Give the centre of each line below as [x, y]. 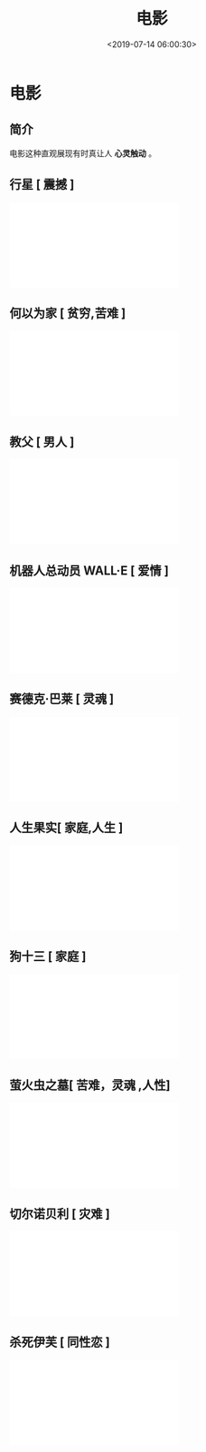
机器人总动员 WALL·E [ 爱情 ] [89, 570]
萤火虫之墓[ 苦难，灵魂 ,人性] [90, 1085]
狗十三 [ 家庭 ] [48, 957]
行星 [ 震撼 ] [42, 185]
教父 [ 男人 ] [42, 441]
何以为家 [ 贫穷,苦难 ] [68, 313]
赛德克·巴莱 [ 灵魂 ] [62, 699]
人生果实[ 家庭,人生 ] [66, 828]
